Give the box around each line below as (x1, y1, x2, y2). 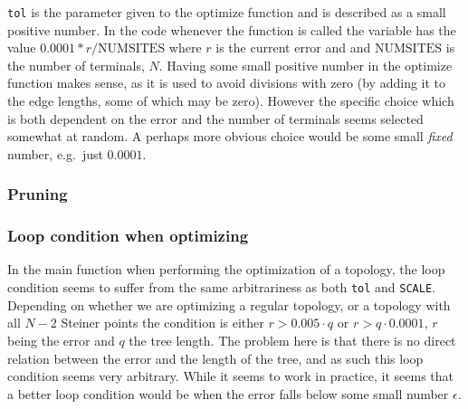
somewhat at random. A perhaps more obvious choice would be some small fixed (7, 127, 453, 146)
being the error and (7, 330, 115, 349)
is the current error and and (215, 38, 371, 57)
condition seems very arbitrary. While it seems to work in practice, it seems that (7, 366, 454, 385)
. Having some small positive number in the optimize (158, 55, 453, 74)
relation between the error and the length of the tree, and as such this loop (7, 348, 424, 367)
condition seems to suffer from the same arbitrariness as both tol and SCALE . (7, 278, 435, 297)
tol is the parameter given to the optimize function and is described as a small (7, 3, 446, 21)
